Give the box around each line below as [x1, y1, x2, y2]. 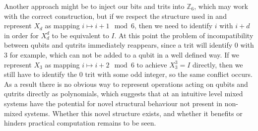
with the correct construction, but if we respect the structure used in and [4, 10, 227, 21]
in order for [4, 30, 39, 40]
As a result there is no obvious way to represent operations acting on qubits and [4, 78, 248, 89]
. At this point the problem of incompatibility [114, 30, 254, 40]
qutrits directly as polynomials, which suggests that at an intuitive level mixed [4, 88, 243, 99]
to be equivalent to [52, 30, 109, 40]
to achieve [136, 59, 167, 69]
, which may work [194, 1, 248, 11]
